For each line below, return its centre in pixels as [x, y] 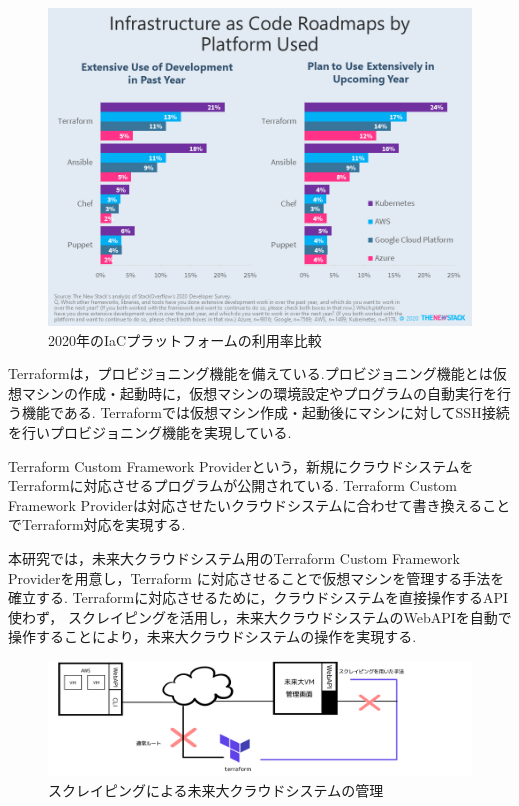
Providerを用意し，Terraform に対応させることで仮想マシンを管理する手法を [256, 577]
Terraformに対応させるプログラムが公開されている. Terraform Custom [233, 485]
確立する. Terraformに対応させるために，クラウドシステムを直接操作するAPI [258, 597]
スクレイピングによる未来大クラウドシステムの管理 [216, 789]
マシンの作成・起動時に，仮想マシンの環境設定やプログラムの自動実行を [259, 392]
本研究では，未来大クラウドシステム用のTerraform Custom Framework [234, 557]
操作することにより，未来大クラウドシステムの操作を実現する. [212, 636]
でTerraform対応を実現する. [97, 524]
